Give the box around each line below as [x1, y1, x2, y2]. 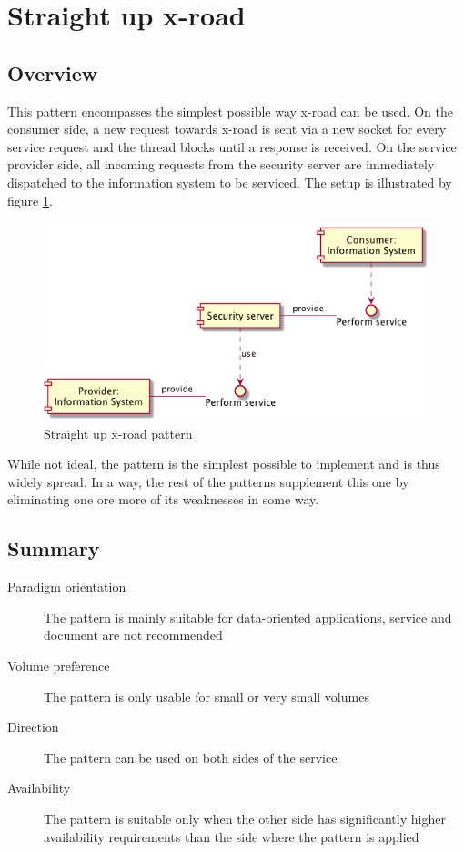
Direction [7, 717, 59, 736]
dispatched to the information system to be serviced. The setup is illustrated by [7, 172, 452, 191]
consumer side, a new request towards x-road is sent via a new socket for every [7, 119, 447, 138]
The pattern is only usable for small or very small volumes [44, 686, 369, 705]
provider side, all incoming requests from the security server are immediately [7, 155, 435, 174]
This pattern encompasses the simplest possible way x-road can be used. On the [7, 101, 453, 120]
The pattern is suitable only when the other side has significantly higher [44, 808, 446, 827]
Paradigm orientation [7, 577, 126, 596]
